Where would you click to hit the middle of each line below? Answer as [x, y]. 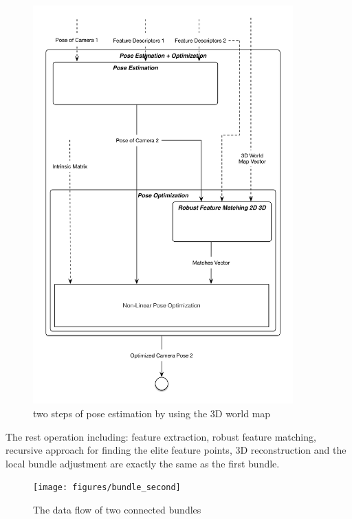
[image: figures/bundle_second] [107, 488]
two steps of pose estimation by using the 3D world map [152, 413]
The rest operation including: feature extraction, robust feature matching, [161, 436]
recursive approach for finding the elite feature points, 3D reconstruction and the [176, 450]
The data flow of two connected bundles [117, 509]
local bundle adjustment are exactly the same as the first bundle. [143, 463]
